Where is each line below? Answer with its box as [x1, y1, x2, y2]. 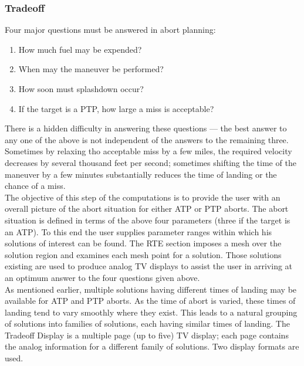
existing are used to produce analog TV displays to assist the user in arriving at [5, 260, 293, 272]
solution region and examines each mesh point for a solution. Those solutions [5, 248, 282, 260]
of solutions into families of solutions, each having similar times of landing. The [5, 317, 290, 330]
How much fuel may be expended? [18, 43, 142, 55]
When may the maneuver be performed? [18, 63, 164, 75]
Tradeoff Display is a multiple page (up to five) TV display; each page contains [5, 328, 289, 341]
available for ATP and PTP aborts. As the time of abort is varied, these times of [5, 294, 296, 307]
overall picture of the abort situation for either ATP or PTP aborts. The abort [5, 202, 289, 215]
